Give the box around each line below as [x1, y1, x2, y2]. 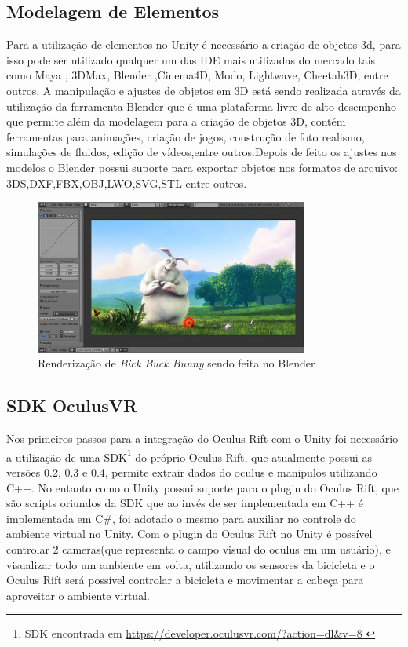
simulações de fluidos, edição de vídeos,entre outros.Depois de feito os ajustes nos [6, 144, 397, 160]
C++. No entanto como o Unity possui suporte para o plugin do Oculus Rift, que [6, 479, 399, 495]
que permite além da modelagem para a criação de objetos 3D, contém [6, 113, 346, 130]
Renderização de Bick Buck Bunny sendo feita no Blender [38, 355, 315, 371]
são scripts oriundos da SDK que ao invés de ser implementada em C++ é [6, 495, 363, 511]
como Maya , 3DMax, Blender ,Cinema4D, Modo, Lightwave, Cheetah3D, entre [6, 67, 388, 83]
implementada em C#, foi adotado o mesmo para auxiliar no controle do [6, 510, 356, 526]
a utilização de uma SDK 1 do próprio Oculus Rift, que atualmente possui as [6, 446, 372, 465]
